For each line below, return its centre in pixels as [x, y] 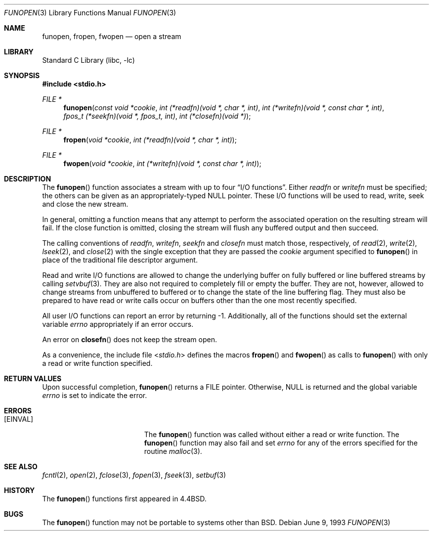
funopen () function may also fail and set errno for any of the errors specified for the [281, 443]
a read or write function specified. [97, 363]
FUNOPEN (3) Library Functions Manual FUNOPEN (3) [90, 13]
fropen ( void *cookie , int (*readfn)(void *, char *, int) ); [150, 140]
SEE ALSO [21, 467]
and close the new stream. [85, 204]
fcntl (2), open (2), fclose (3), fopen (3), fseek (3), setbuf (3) [134, 475]
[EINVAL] [19, 419]
